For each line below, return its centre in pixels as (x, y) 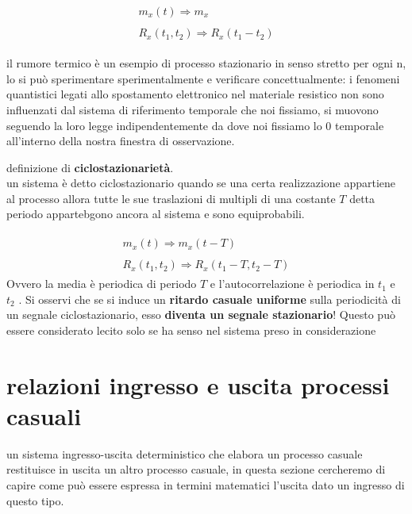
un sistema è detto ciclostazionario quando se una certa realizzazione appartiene (201, 183)
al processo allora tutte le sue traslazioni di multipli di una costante (171, 198)
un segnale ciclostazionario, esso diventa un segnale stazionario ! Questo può (201, 315)
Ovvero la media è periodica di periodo (102, 284)
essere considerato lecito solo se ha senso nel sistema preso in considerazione (191, 330)
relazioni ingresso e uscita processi (198, 384)
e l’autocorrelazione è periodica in (292, 284)
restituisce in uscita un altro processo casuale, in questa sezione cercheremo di (196, 469)
